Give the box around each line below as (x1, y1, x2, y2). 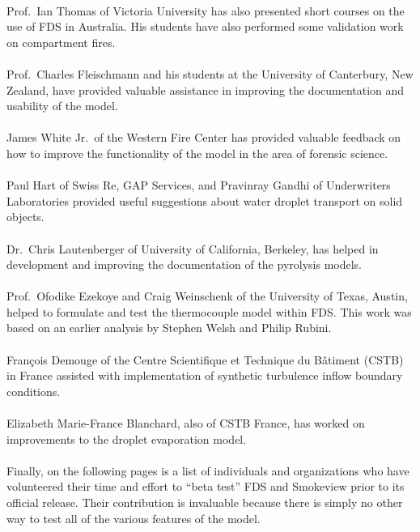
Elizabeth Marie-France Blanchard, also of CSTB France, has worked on (6, 415, 365, 432)
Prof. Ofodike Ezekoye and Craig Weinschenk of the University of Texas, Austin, (6, 287, 408, 304)
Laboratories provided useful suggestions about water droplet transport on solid (6, 192, 403, 209)
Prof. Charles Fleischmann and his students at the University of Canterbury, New (6, 65, 414, 82)
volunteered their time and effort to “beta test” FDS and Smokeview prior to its (6, 478, 405, 495)
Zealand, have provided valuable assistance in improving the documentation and (6, 81, 405, 98)
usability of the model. (6, 97, 118, 114)
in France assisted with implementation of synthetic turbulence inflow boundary (6, 367, 403, 384)
